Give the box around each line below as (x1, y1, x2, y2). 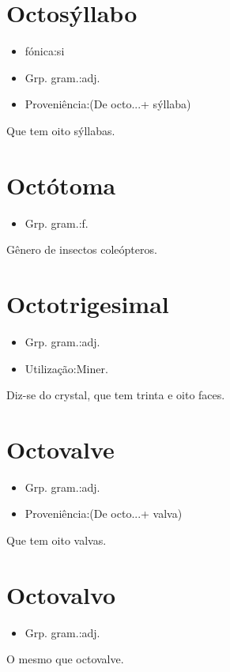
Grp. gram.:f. (25, 214, 89, 231)
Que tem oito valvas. (6, 532, 107, 549)
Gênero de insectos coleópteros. (6, 241, 157, 258)
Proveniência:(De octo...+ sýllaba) (25, 96, 191, 112)
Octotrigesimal (6, 288, 169, 319)
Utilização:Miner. (25, 360, 108, 376)
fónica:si (25, 43, 65, 59)
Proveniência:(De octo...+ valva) (25, 505, 183, 522)
